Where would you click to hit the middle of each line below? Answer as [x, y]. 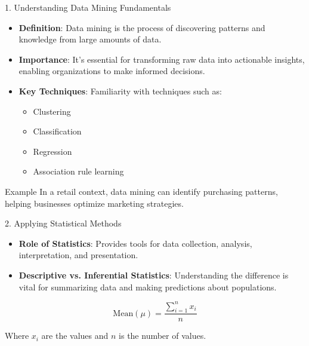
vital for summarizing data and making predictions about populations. [148, 287]
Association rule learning [78, 171]
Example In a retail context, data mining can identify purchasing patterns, [141, 191]
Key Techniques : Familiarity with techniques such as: [120, 91]
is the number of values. [163, 336]
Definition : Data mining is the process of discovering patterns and [142, 27]
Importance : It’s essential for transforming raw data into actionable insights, [162, 59]
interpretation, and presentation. [78, 255]
